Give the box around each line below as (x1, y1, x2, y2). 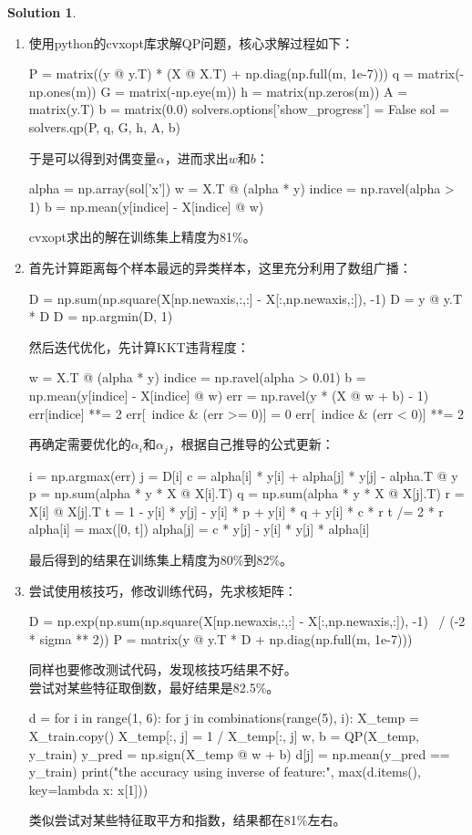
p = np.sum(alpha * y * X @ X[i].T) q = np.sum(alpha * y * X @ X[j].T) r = (28, 484, 465, 503)
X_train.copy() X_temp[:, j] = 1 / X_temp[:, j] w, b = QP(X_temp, (28, 726, 419, 746)
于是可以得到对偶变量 (28, 148, 157, 167)
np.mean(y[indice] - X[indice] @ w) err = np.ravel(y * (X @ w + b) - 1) (28, 385, 429, 404)
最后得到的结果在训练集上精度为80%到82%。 (28, 549, 293, 569)
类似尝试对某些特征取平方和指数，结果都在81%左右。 (28, 810, 346, 830)
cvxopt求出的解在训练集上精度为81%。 (28, 227, 256, 246)
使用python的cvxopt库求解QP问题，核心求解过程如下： (28, 33, 354, 52)
